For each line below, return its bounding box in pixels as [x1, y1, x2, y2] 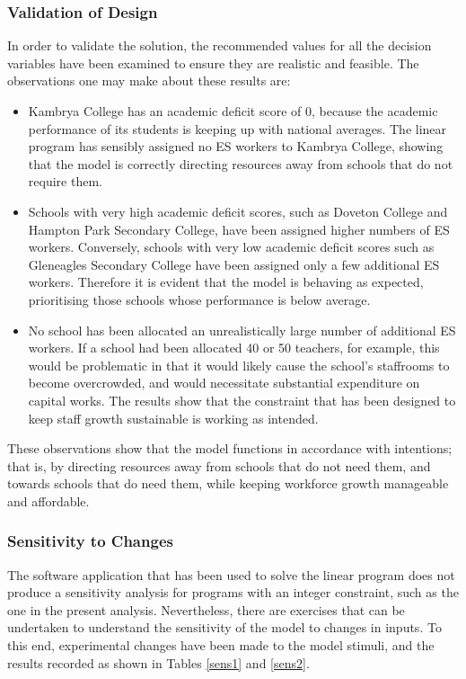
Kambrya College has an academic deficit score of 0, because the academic [28, 102, 438, 120]
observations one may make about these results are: [7, 71, 291, 90]
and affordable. [7, 491, 90, 510]
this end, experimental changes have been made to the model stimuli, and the [7, 636, 435, 655]
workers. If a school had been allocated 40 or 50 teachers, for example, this [28, 338, 440, 357]
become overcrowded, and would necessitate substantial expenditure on [28, 373, 420, 392]
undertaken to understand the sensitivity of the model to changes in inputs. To [7, 618, 442, 637]
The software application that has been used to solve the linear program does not [7, 565, 455, 584]
